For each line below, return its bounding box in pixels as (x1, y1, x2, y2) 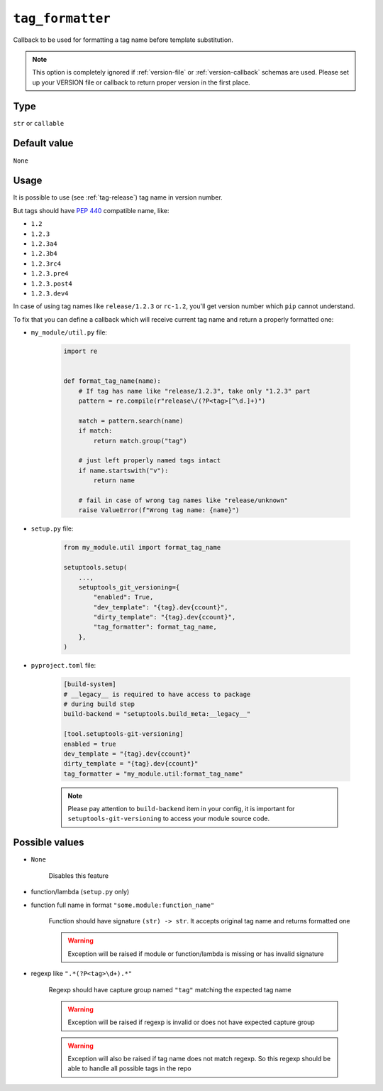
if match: (78, 427, 113, 435)
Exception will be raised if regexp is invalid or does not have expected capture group (67, 1018, 315, 1026)
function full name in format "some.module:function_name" (30, 901, 215, 909)
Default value (13, 137, 74, 149)
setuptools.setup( (63, 563, 128, 572)
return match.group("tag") (93, 437, 187, 445)
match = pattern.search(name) (78, 416, 184, 425)
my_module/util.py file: (30, 328, 108, 337)
